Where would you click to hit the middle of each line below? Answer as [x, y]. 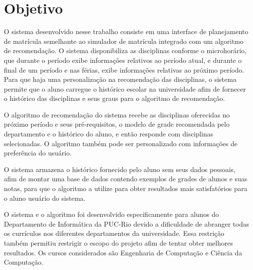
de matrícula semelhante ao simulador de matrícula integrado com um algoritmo [124, 41]
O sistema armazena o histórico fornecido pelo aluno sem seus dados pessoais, [120, 169]
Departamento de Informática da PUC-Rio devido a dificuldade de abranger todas [126, 223]
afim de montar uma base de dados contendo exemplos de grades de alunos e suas [126, 179]
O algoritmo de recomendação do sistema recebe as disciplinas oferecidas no [117, 114]
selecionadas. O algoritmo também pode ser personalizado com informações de [121, 143]
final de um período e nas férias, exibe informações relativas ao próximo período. [124, 69]
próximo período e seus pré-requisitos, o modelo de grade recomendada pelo [117, 124]
